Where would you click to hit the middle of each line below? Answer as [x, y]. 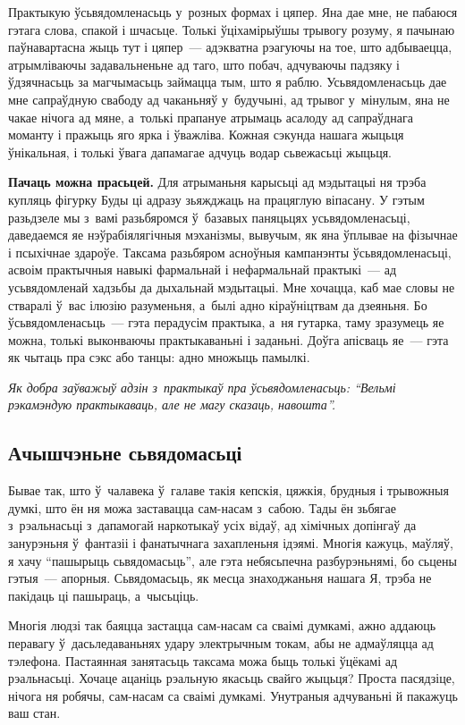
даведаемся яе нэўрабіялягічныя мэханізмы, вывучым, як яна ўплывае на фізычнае [233, 235]
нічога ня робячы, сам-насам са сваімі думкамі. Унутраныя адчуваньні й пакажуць [233, 695]
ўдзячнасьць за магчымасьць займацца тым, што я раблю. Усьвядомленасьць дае [228, 82]
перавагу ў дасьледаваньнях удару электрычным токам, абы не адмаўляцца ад [221, 643]
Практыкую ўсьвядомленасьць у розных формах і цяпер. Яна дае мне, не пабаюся [233, 12]
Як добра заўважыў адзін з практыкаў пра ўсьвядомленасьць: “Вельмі [202, 387]
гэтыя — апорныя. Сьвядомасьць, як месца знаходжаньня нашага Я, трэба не [220, 578]
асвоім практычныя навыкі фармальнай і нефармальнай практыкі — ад [203, 270]
